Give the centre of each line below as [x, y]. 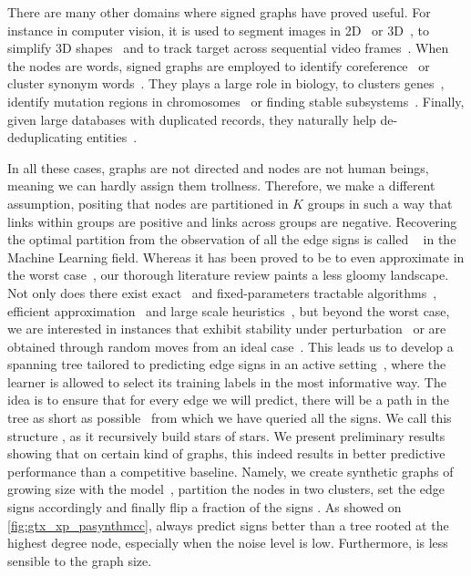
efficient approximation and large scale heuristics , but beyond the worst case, [229, 310]
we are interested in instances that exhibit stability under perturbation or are [227, 329]
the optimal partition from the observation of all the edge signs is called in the [232, 239]
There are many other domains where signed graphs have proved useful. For [219, 12]
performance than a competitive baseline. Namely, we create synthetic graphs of [230, 471]
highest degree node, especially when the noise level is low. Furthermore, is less [228, 543]
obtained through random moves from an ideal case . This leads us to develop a [230, 346]
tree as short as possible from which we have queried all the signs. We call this [230, 418]
